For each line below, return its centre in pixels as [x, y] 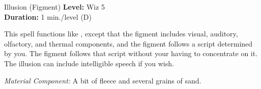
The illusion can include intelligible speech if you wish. [89, 63]
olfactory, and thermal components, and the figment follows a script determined [128, 43]
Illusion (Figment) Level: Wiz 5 [55, 7]
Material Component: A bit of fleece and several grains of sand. [103, 80]
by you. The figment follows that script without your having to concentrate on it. [131, 53]
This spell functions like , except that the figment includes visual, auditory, [121, 34]
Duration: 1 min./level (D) [48, 16]
